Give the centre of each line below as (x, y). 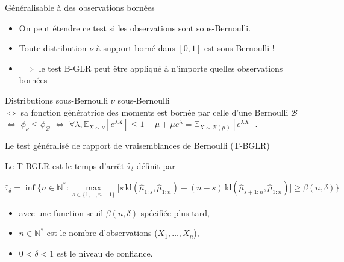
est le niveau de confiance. (105, 253)
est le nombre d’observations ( (102, 233)
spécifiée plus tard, (175, 212)
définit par (156, 165)
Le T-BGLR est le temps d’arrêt (65, 165)
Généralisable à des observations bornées (80, 7)
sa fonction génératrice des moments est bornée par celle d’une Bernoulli (155, 112)
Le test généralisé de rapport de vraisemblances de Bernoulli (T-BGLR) (137, 145)
